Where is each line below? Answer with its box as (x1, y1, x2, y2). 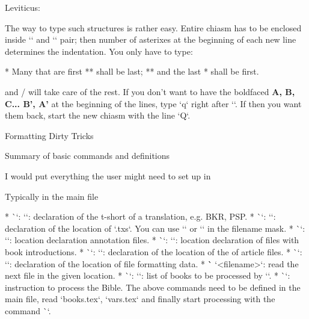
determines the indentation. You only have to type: (5, 45, 193, 57)
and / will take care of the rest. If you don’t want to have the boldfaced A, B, (5, 85, 295, 98)
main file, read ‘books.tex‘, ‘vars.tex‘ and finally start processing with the (5, 293, 275, 305)
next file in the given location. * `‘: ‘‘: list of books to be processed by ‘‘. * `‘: (5, 269, 290, 282)
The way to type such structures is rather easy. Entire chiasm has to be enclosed (5, 21, 302, 34)
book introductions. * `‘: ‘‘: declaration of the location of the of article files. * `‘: (5, 245, 302, 258)
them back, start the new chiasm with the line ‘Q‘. (5, 109, 191, 122)
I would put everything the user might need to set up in (5, 169, 211, 182)
